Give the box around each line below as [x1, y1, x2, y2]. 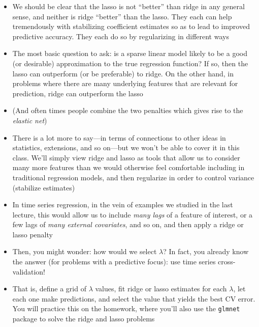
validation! [12, 266, 45, 277]
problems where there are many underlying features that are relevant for [12, 78, 238, 89]
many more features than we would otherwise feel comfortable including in [12, 162, 245, 173]
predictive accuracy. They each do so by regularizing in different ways [12, 31, 229, 41]
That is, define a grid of [12, 283, 86, 294]
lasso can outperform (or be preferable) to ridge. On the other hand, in [12, 68, 234, 78]
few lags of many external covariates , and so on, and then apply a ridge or [12, 219, 244, 230]
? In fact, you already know [163, 246, 249, 257]
